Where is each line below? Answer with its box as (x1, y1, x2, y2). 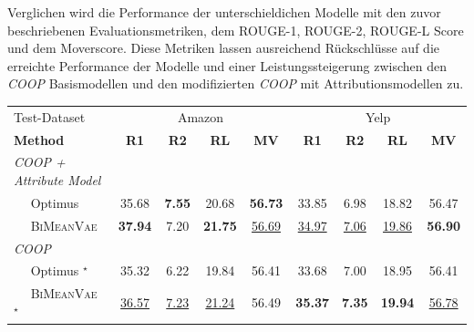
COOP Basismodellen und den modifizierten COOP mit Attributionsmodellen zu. (7, 74, 464, 93)
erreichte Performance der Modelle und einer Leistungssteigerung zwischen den (7, 56, 448, 75)
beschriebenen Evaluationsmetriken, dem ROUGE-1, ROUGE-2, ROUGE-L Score (7, 20, 464, 39)
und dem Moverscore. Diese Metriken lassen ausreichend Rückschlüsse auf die (7, 38, 439, 57)
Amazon (177, 107, 224, 126)
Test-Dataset (14, 107, 86, 126)
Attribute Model (14, 171, 101, 189)
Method (14, 130, 65, 149)
